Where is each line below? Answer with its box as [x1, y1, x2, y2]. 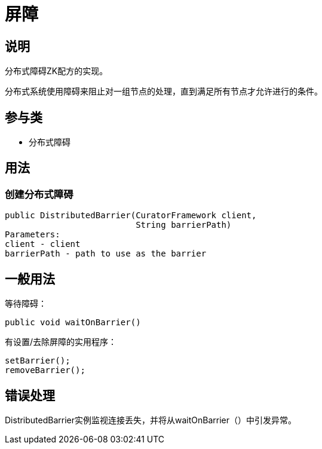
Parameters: [5, 230, 60, 240]
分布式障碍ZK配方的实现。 [5, 66, 108, 77]
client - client [5, 239, 81, 249]
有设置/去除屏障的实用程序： [5, 337, 117, 347]
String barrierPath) [136, 220, 232, 230]
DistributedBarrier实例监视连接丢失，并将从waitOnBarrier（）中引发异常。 [5, 414, 297, 425]
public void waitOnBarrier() [5, 317, 141, 328]
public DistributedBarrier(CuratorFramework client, [5, 210, 257, 221]
